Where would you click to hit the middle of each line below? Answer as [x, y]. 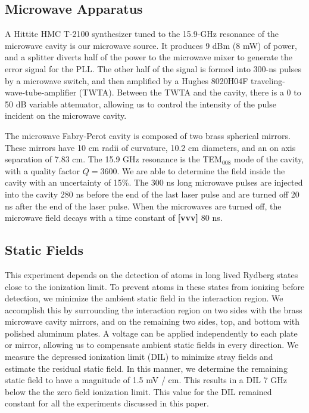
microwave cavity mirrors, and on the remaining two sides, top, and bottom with [152, 321]
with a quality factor [43, 170]
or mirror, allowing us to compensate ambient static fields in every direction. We [152, 345]
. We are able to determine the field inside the [201, 170]
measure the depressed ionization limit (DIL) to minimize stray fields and [139, 357]
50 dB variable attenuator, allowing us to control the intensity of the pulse [141, 104]
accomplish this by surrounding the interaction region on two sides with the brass [154, 309]
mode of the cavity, [269, 159]
